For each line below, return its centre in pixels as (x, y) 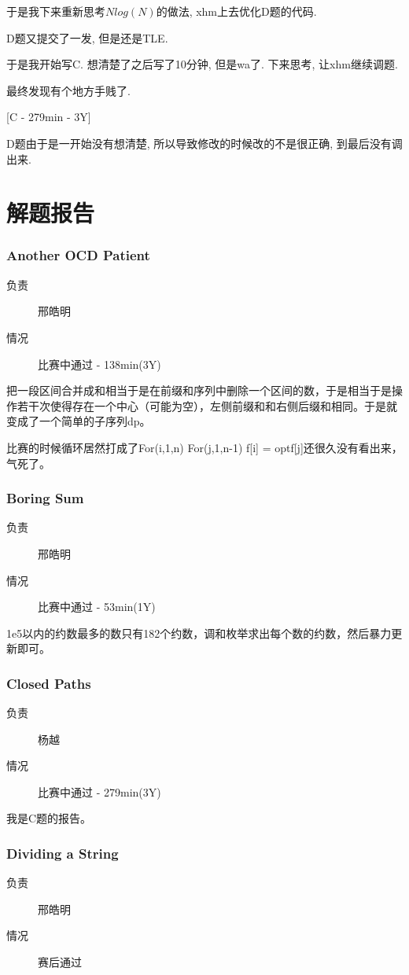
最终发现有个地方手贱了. (68, 90)
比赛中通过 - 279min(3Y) (99, 791)
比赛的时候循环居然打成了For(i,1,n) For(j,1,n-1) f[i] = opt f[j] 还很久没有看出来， (204, 447)
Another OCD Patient (78, 255)
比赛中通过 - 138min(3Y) (99, 364)
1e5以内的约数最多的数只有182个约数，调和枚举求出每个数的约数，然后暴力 (199, 633)
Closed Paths (49, 683)
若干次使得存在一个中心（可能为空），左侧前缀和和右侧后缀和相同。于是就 (207, 405)
